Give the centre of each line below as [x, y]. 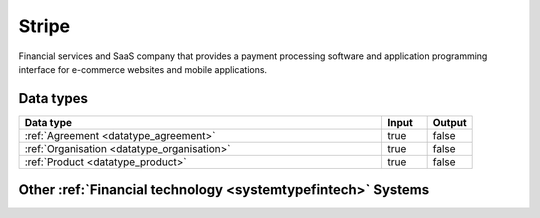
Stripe [44, 26]
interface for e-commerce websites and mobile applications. [143, 69]
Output [449, 122]
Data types [53, 98]
